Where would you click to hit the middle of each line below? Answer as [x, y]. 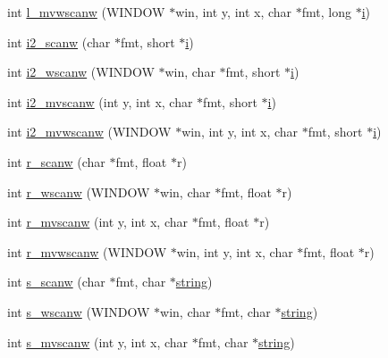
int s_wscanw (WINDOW [79, 311]
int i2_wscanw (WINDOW [81, 72]
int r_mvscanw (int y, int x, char [98, 222]
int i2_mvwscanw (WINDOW [89, 132]
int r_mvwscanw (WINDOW [87, 251]
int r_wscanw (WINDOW [79, 191]
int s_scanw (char [56, 282]
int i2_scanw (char [59, 42]
